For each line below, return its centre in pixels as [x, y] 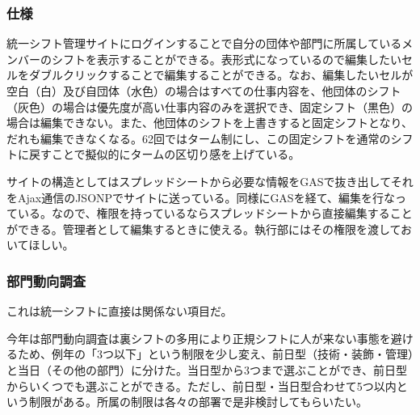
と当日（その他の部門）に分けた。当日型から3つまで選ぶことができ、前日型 [207, 369]
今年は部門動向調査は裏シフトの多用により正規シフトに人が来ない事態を [199, 338]
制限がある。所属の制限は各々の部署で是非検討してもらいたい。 [198, 402]
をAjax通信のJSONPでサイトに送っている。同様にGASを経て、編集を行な [201, 197]
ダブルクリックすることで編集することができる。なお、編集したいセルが [221, 75]
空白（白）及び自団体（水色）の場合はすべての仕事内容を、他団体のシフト [204, 91]
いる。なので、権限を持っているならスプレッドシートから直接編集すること [215, 213]
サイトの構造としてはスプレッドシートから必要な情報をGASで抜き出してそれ [210, 181]
